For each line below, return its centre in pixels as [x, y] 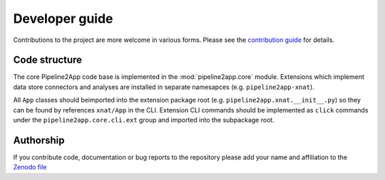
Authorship [39, 140]
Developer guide [63, 18]
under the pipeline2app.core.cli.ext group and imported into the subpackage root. [144, 120]
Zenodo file [30, 167]
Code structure [47, 60]
